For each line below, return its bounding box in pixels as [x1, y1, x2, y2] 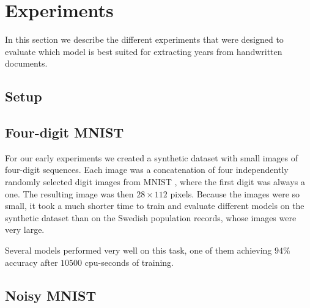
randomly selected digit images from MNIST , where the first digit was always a [5, 175, 305, 188]
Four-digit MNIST [5, 123, 124, 142]
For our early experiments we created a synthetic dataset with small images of [5, 151, 298, 164]
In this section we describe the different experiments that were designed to [5, 33, 284, 46]
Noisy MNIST [5, 285, 97, 304]
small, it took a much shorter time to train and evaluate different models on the [5, 199, 304, 212]
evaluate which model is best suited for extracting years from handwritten [5, 45, 282, 57]
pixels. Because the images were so [170, 187, 300, 200]
